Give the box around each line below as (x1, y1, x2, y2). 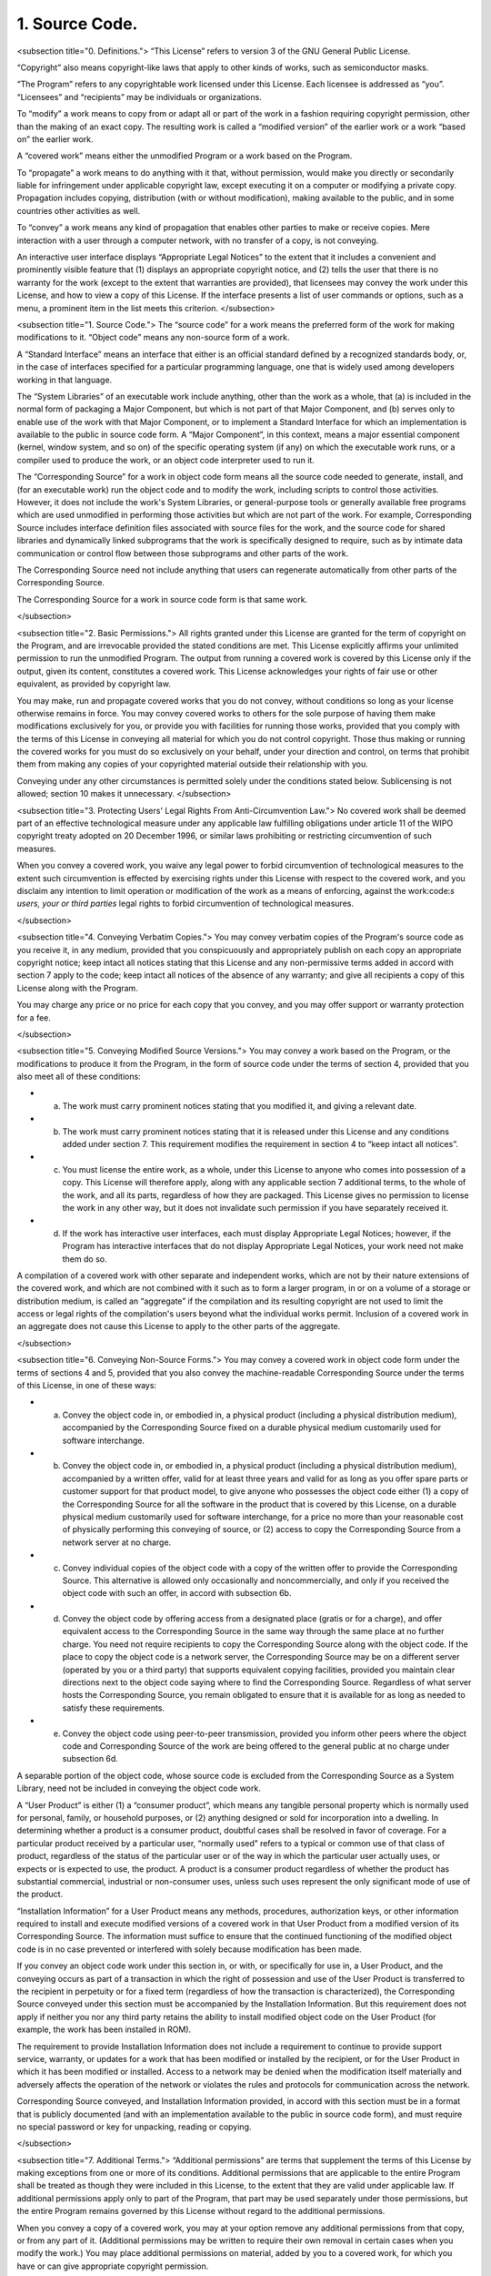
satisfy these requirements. (62, 1702, 165, 1713)
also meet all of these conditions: (16, 1071, 141, 1082)
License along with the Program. (16, 982, 138, 993)
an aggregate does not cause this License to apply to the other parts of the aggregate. (16, 1321, 341, 1332)
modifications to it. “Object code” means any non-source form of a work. (16, 332, 290, 343)
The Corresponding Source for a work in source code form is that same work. (16, 594, 308, 605)
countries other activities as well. (16, 205, 141, 216)
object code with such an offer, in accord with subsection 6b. (62, 1588, 292, 1599)
